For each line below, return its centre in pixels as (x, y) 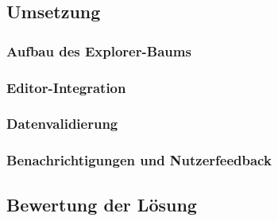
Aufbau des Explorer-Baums (99, 50)
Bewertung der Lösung (102, 204)
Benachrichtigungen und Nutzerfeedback (139, 160)
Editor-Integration (66, 87)
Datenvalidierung (62, 124)
